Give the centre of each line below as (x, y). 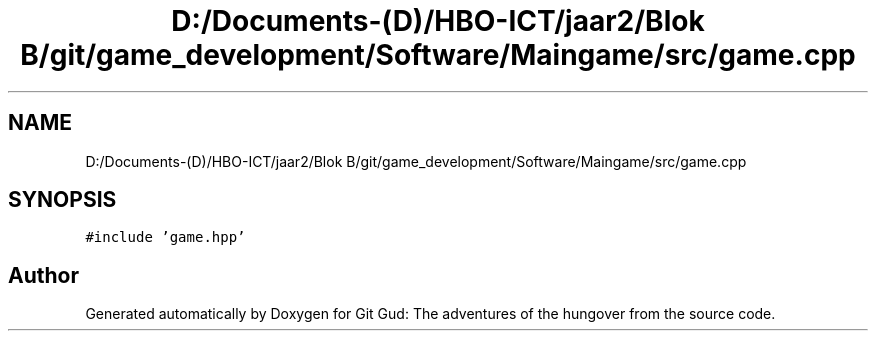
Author (43, 275)
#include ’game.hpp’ (165, 237)
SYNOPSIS (62, 200)
